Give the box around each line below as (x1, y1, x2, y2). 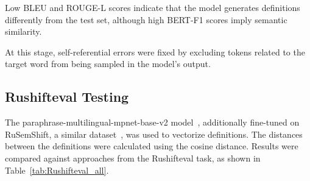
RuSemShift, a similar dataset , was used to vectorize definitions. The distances (5, 127, 303, 140)
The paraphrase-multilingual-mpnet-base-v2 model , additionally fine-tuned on (5, 116, 300, 129)
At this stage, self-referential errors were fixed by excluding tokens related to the (5, 45, 305, 58)
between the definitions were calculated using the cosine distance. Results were (5, 140, 298, 152)
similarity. (5, 25, 42, 38)
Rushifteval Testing (5, 87, 129, 106)
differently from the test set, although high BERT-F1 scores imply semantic (5, 13, 287, 26)
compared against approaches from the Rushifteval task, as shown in (5, 151, 261, 164)
